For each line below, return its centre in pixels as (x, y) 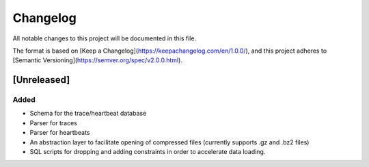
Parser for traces (54, 123)
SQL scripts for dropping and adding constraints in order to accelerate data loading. (148, 152)
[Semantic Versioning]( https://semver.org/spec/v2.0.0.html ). (97, 60)
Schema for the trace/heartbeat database (88, 114)
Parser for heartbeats (60, 133)
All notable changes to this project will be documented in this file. (105, 38)
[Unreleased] (41, 80)
